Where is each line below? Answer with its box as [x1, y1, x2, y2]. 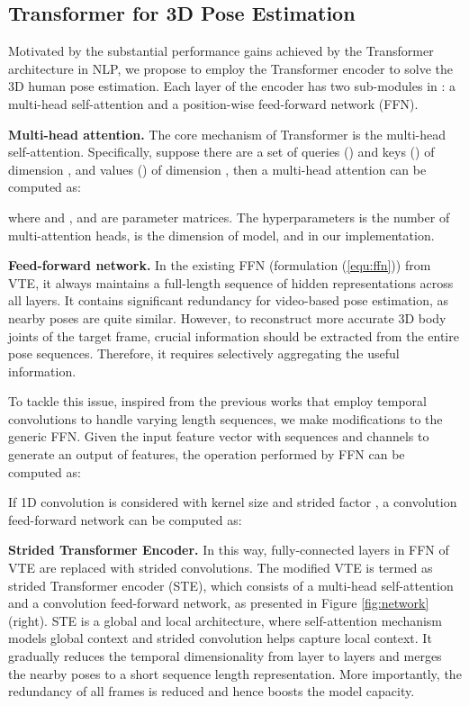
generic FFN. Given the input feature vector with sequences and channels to [8, 427, 429, 446]
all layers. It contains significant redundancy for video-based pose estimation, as [8, 291, 449, 310]
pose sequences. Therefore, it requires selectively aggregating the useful [8, 344, 400, 363]
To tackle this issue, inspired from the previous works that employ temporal [8, 392, 427, 411]
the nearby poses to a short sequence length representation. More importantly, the [8, 664, 462, 683]
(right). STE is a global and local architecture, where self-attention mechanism [8, 611, 443, 629]
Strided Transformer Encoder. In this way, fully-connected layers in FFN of [8, 540, 449, 559]
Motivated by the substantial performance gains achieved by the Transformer [8, 41, 434, 60]
